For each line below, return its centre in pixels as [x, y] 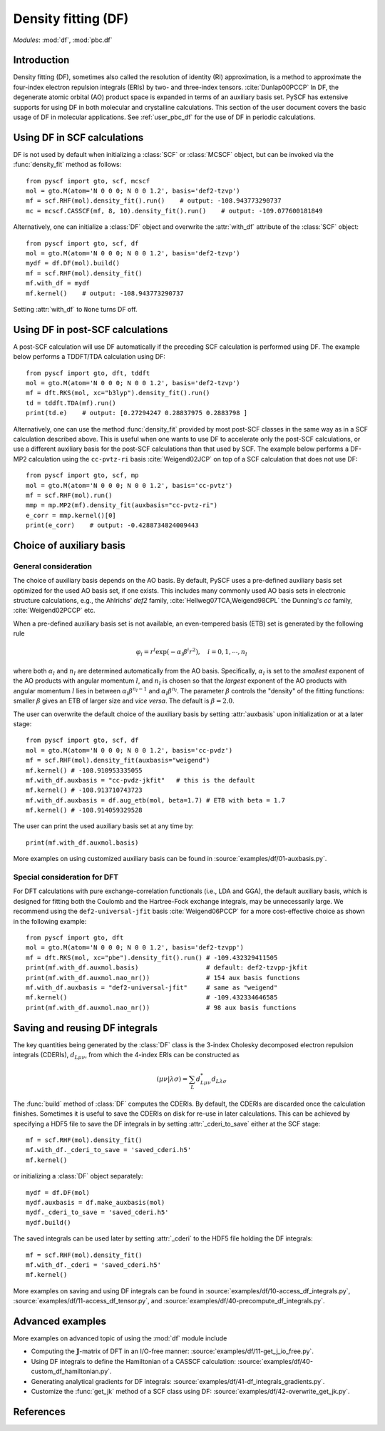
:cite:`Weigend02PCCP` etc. [54, 611]
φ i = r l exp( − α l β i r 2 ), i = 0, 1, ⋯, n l [191, 652]
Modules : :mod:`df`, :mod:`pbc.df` [63, 40]
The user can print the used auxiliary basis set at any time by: [103, 826]
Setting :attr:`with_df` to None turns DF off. [75, 309]
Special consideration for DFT [66, 877]
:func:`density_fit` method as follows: [67, 165]
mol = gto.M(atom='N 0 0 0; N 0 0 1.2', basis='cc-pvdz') [129, 750]
